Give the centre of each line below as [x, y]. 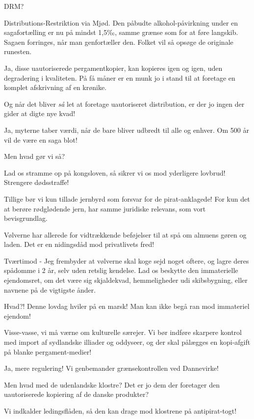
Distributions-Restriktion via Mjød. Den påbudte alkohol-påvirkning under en [121, 22]
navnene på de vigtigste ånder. [50, 289]
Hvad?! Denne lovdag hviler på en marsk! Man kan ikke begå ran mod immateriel [127, 306]
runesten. [18, 51]
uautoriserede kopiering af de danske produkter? [76, 394]
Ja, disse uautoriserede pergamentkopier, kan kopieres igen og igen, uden [113, 68]
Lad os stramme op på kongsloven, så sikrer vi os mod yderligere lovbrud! [115, 172]
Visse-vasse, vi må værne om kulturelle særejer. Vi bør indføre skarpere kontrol [123, 332]
